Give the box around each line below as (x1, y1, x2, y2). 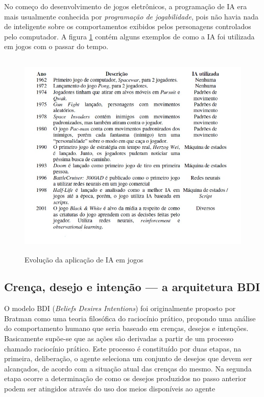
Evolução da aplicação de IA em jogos (25, 254, 143, 264)
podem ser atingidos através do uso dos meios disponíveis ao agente (4, 383, 215, 394)
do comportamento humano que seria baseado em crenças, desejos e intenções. (4, 323, 249, 334)
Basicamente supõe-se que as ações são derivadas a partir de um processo (4, 333, 233, 344)
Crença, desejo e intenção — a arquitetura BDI (4, 279, 260, 295)
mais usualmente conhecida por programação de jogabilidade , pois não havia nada (4, 11, 259, 21)
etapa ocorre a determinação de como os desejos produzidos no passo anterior (4, 373, 247, 384)
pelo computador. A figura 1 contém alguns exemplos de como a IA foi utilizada (4, 31, 255, 41)
